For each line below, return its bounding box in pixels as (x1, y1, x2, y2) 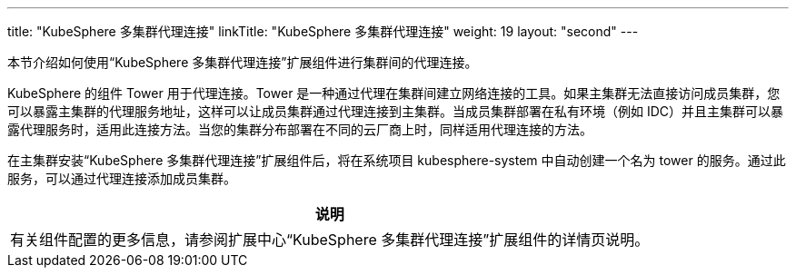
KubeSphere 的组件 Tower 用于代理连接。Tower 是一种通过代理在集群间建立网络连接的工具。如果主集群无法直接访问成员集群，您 (7, 85, 781, 101)
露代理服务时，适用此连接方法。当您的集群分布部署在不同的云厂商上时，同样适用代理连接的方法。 (7, 122, 592, 137)
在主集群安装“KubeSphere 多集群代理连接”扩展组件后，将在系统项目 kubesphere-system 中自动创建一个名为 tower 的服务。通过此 (7, 152, 786, 168)
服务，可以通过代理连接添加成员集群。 (7, 171, 236, 186)
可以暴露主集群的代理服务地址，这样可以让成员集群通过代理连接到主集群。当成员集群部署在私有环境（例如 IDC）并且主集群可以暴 (7, 103, 784, 119)
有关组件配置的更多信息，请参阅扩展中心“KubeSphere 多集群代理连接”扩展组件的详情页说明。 (10, 231, 650, 249)
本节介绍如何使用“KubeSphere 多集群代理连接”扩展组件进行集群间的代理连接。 (7, 54, 478, 70)
